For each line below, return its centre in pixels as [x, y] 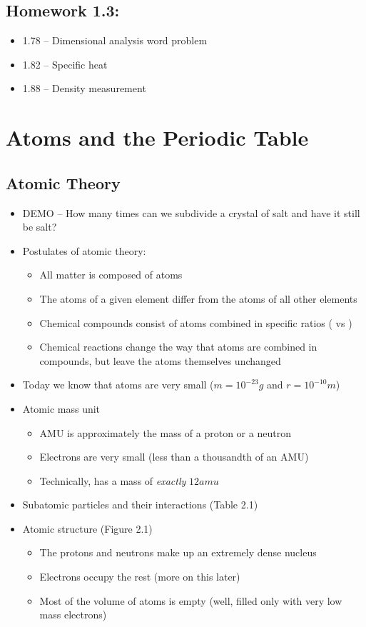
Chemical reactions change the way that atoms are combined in [178, 347]
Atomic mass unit [61, 408]
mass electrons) [73, 615]
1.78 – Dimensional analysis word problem [115, 40]
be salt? [40, 227]
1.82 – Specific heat [65, 64]
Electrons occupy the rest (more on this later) [140, 577]
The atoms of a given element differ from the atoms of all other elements [198, 298]
